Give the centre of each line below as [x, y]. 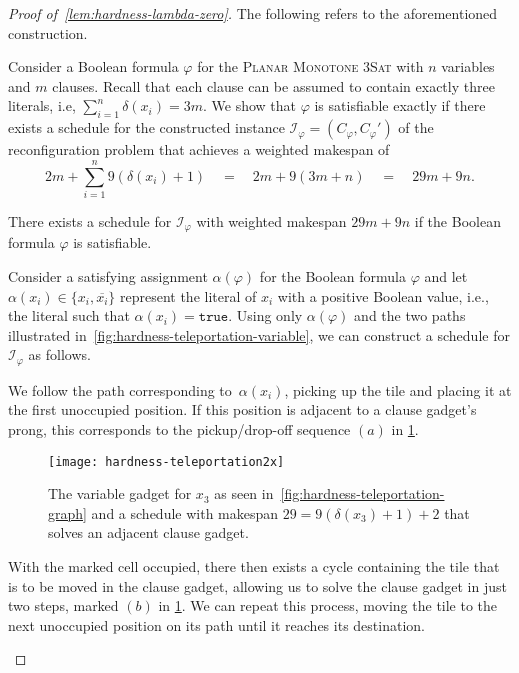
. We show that [249, 105]
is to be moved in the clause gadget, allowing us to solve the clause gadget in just [257, 585]
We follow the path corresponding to [120, 389]
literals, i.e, [42, 105]
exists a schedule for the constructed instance [146, 127]
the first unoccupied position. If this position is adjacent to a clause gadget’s [242, 409]
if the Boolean [457, 220]
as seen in [244, 493]
